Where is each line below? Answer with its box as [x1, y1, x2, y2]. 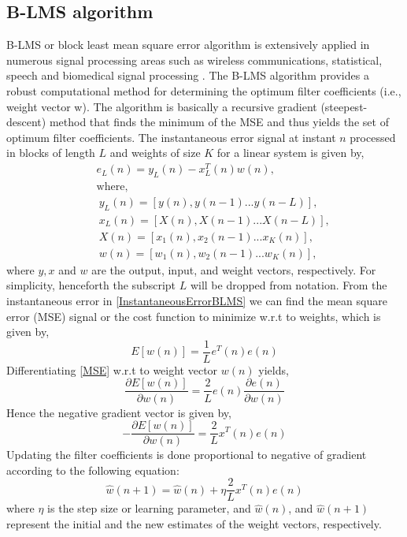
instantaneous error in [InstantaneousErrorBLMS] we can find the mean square [6, 293, 387, 308]
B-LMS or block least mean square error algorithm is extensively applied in [6, 36, 370, 53]
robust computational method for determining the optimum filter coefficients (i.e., [6, 82, 401, 99]
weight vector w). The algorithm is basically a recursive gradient [6, 98, 317, 114]
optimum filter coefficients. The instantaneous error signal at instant [6, 129, 336, 145]
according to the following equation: [6, 461, 179, 478]
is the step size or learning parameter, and [47, 500, 251, 516]
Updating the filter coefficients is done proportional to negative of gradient [6, 446, 367, 463]
